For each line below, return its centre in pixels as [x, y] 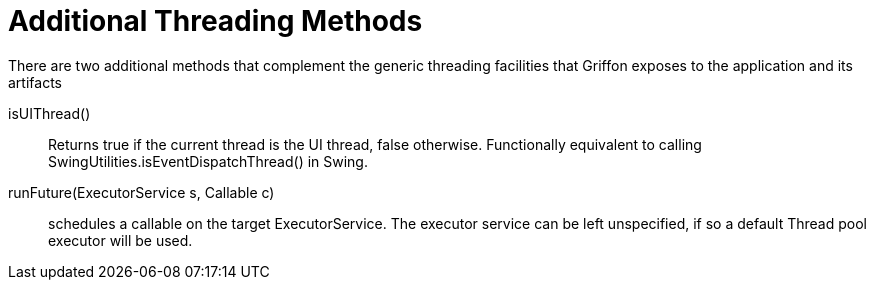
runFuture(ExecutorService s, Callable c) [141, 192]
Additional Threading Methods [215, 21]
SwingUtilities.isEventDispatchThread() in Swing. [208, 161]
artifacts [35, 82]
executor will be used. [120, 240]
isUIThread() [49, 113]
